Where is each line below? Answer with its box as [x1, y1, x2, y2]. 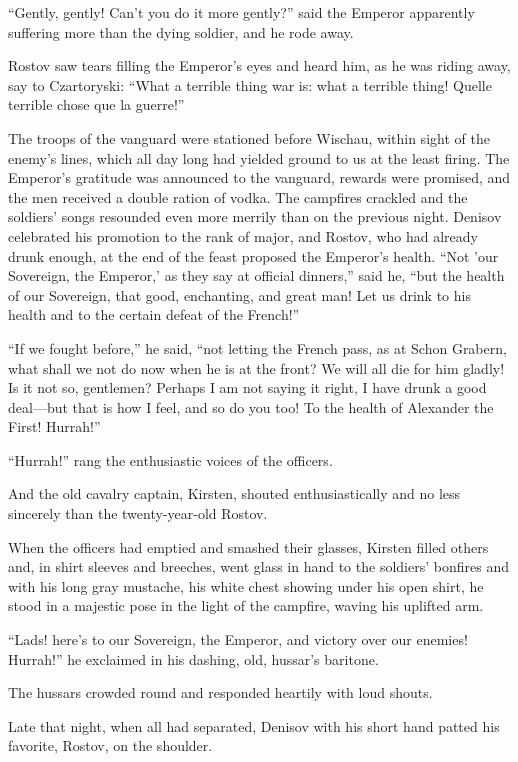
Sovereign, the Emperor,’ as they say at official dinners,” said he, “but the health [8, 265, 505, 286]
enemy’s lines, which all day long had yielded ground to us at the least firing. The [8, 147, 510, 168]
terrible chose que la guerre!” [8, 94, 185, 115]
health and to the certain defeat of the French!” [8, 304, 300, 325]
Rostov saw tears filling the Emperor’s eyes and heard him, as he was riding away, [8, 55, 511, 76]
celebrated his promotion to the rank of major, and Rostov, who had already [8, 225, 478, 246]
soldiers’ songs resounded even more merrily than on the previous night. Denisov [8, 206, 502, 227]
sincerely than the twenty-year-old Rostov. [8, 503, 268, 524]
